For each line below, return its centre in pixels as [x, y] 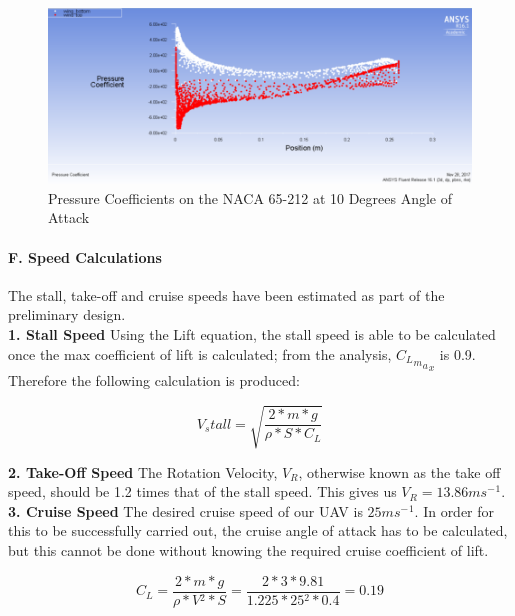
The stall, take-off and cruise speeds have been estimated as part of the [226, 294]
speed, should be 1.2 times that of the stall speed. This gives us [202, 491]
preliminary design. [67, 314]
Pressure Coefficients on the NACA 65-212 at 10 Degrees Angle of [250, 197]
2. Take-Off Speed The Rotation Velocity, [143, 471]
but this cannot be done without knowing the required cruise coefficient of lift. [248, 550]
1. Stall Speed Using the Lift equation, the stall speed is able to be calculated [252, 334]
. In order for [454, 510]
